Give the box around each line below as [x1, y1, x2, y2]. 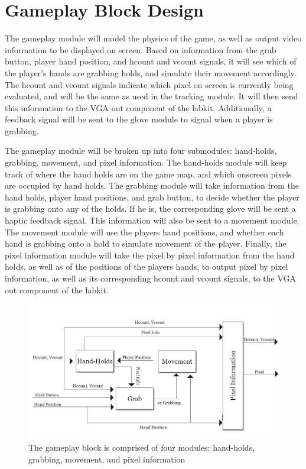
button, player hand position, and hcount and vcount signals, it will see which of [5, 55, 297, 67]
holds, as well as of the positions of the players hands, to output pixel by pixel [5, 260, 288, 273]
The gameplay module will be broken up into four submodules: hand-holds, [5, 144, 277, 157]
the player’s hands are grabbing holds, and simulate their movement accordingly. [5, 66, 297, 79]
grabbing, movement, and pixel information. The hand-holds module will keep [5, 156, 287, 169]
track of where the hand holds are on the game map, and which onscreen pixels [5, 167, 292, 180]
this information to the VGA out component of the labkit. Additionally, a [5, 101, 272, 114]
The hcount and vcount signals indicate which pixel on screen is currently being [5, 78, 294, 90]
